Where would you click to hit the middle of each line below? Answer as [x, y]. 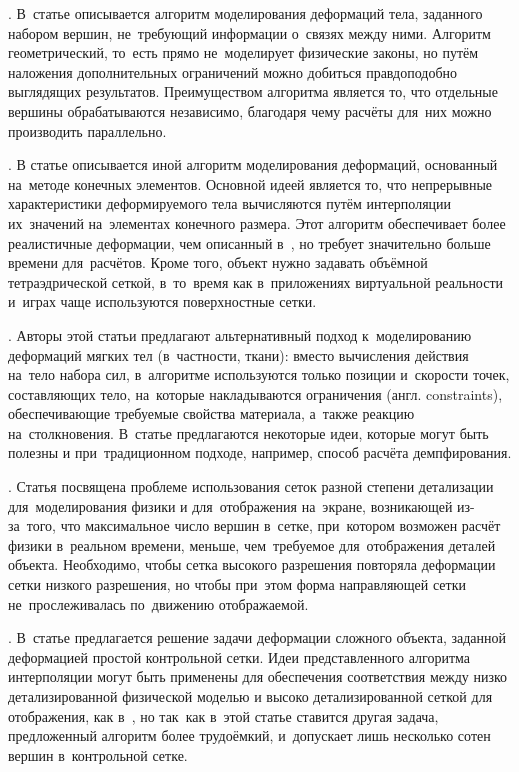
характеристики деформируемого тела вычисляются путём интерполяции [230, 203]
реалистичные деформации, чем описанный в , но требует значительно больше [249, 242]
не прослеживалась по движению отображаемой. [158, 603]
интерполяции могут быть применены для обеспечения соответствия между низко [258, 676]
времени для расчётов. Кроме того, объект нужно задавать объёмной [218, 262]
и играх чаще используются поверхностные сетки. [162, 301]
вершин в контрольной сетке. [98, 754]
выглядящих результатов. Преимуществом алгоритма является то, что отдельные [253, 91]
